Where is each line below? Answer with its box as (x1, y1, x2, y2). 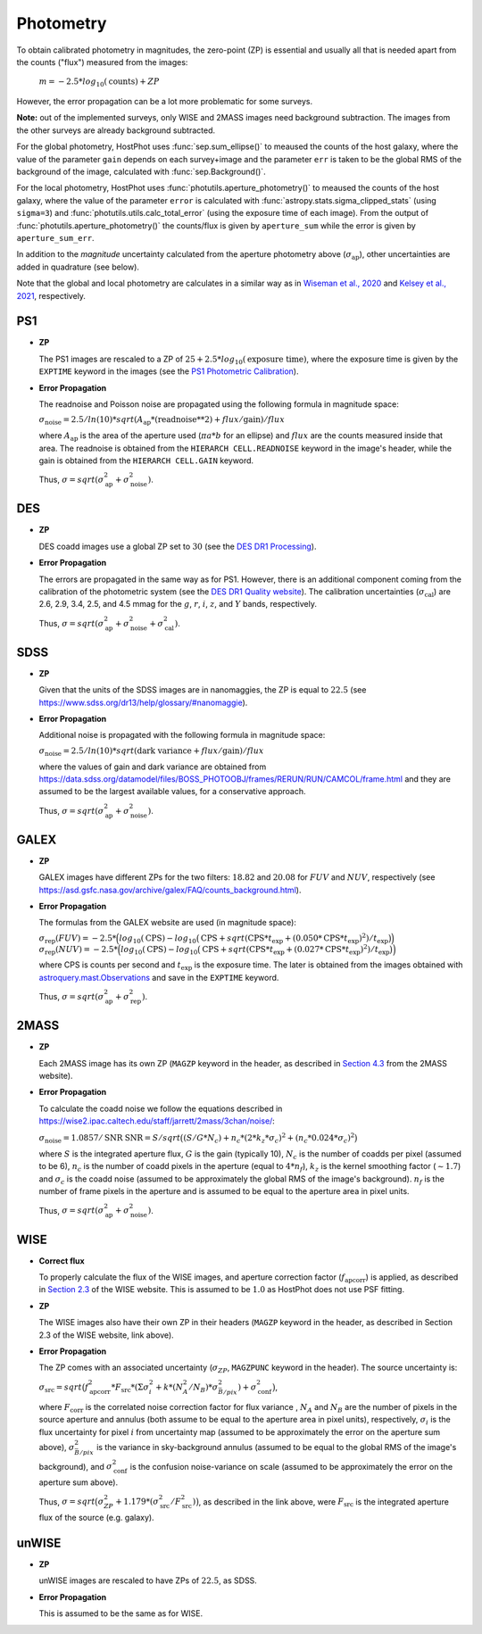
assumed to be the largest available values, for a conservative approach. (38, 786, 307, 797)
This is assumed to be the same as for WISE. (38, 1608, 204, 1619)
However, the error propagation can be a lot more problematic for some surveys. (16, 96, 312, 107)
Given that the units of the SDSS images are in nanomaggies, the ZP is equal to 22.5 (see (38, 684, 367, 695)
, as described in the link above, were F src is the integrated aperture (198, 1496, 450, 1509)
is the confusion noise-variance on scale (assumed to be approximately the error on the (129, 1461, 453, 1472)
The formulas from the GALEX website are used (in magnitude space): (38, 917, 296, 928)
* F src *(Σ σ (111, 1381, 150, 1394)
